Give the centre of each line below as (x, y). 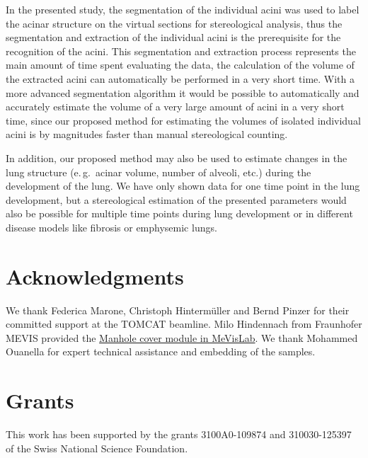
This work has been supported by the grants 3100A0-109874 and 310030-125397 (179, 434)
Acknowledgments (95, 276)
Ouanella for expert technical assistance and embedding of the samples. (161, 351)
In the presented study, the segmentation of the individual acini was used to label (183, 9)
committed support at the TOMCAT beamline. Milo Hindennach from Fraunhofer (184, 324)
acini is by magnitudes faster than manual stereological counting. (147, 134)
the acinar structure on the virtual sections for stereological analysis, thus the (174, 23)
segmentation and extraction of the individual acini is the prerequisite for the (173, 37)
